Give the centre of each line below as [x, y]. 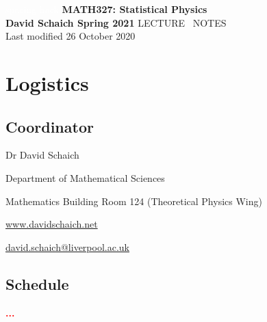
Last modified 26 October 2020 [71, 36]
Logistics [47, 82]
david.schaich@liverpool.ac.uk [67, 246]
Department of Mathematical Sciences [85, 177]
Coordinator [50, 126]
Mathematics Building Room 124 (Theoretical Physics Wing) [134, 201]
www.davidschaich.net [52, 224]
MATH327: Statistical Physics [135, 9]
